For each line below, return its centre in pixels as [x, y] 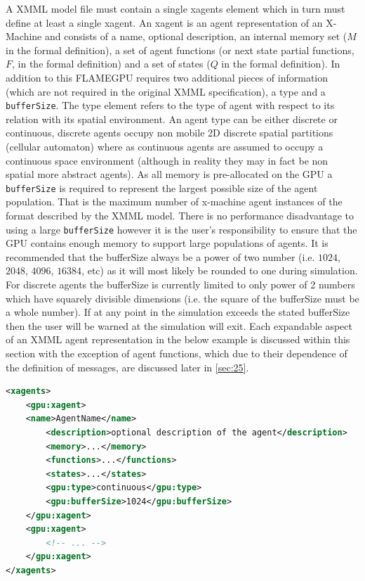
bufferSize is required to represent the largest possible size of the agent [162, 187]
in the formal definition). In [281, 64]
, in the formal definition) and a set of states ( [111, 64]
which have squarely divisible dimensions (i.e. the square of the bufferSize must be [182, 298]
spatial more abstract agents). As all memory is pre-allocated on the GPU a [169, 174]
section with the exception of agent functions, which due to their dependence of [177, 353]
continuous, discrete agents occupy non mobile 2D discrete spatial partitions [170, 133]
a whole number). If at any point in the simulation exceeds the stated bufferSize [178, 312]
